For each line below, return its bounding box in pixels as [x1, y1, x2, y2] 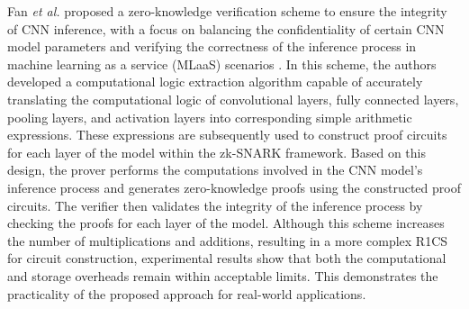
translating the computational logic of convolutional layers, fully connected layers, [7, 89, 459, 108]
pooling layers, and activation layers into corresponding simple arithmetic [7, 107, 412, 126]
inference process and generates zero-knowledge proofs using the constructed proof [7, 177, 461, 196]
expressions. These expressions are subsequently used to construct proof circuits [7, 125, 447, 144]
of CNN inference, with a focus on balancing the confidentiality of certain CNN [7, 19, 445, 38]
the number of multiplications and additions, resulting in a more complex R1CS [7, 231, 448, 250]
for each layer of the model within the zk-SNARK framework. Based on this [7, 142, 427, 161]
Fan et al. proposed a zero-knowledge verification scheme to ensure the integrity [7, 2, 447, 20]
